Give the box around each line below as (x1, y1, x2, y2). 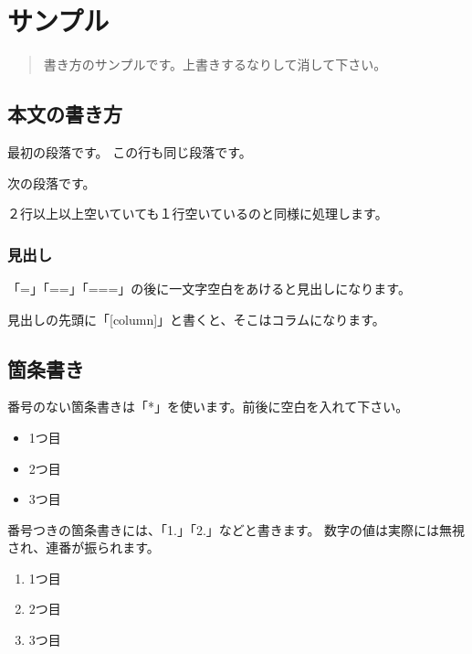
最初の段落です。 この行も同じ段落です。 (7, 142, 252, 161)
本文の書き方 (7, 100, 122, 128)
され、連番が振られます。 (7, 538, 160, 557)
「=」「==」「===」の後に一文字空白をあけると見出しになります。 (7, 278, 411, 297)
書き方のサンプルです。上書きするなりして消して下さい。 (43, 55, 387, 74)
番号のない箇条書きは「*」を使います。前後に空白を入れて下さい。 (7, 397, 409, 416)
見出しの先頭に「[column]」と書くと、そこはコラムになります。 (7, 309, 385, 328)
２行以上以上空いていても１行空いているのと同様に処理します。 (7, 204, 388, 223)
